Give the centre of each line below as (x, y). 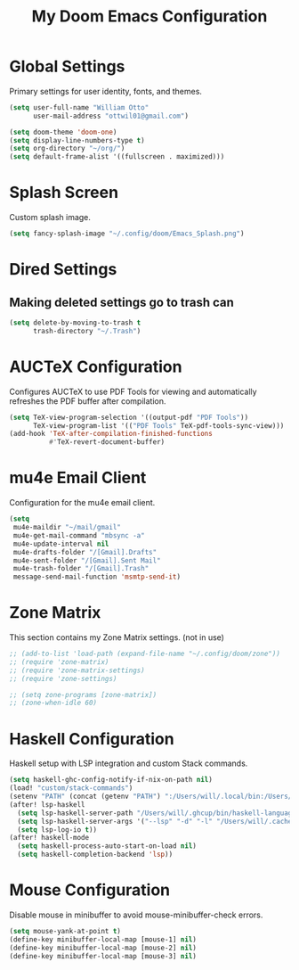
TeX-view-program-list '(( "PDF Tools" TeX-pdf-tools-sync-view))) (158, 425)
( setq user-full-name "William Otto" (79, 107)
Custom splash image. (50, 218)
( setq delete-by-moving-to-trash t (75, 323)
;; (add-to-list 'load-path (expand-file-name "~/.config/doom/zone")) (145, 654)
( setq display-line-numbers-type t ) (77, 140)
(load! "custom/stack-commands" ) (71, 788)
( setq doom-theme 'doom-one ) (63, 132)
